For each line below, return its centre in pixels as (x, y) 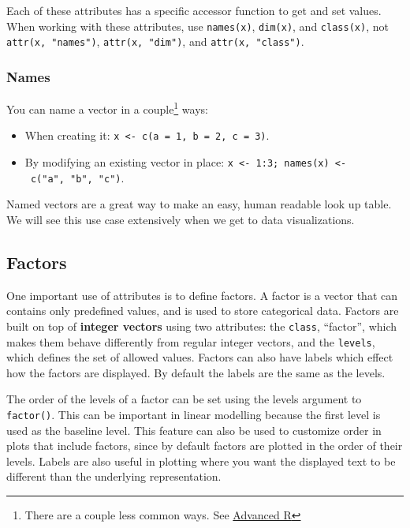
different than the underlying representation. (114, 476)
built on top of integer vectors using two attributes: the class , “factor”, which (202, 326)
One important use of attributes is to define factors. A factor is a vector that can (202, 295)
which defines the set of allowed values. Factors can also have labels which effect (200, 357)
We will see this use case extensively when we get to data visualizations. (181, 219)
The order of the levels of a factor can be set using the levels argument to (184, 399)
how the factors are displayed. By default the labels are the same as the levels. (196, 372)
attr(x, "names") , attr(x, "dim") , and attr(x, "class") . (155, 41)
